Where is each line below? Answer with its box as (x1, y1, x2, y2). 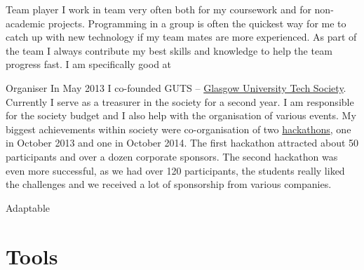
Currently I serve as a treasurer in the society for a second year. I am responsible (6, 94, 354, 109)
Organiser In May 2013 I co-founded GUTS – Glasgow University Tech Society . (6, 80, 346, 95)
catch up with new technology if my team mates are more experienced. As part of (6, 29, 357, 44)
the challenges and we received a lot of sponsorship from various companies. (6, 177, 332, 191)
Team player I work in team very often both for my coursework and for (6, 2, 311, 16)
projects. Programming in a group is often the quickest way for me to (48, 15, 346, 30)
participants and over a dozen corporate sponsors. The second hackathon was (6, 149, 338, 163)
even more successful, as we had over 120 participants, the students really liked (6, 163, 345, 177)
